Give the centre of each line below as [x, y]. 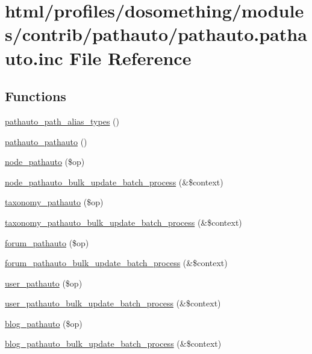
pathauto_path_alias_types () [62, 121]
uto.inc [34, 57]
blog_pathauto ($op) [44, 323]
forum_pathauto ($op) [47, 242]
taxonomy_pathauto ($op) [54, 202]
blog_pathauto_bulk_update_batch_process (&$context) [113, 343]
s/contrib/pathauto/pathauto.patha [156, 34]
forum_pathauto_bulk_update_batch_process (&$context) [116, 263]
